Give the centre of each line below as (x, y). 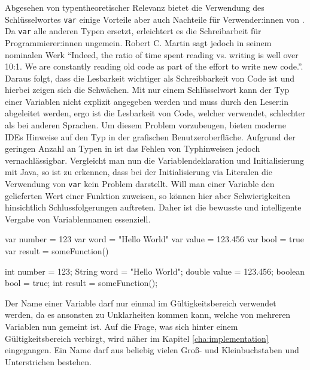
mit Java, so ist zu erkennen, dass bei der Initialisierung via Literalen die (139, 172)
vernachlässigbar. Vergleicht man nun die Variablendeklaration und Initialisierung (154, 160)
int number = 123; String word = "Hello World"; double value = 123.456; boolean (155, 271)
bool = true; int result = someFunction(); (81, 283)
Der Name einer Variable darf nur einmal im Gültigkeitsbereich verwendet (141, 303)
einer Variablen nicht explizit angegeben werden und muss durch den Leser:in (147, 101)
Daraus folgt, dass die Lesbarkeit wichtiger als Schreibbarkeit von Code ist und (150, 78)
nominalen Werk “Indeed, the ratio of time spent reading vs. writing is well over (152, 54)
